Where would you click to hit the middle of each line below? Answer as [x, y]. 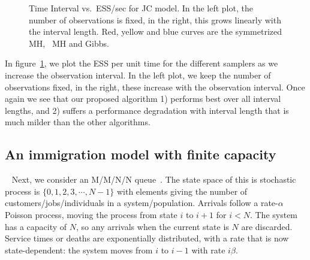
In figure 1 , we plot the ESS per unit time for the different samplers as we [142, 63]
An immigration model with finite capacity [141, 154]
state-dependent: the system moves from [79, 250]
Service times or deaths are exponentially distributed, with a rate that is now [147, 238]
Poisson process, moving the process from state [91, 214]
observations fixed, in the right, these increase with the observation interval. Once [155, 87]
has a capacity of [36, 226]
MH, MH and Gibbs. [69, 43]
